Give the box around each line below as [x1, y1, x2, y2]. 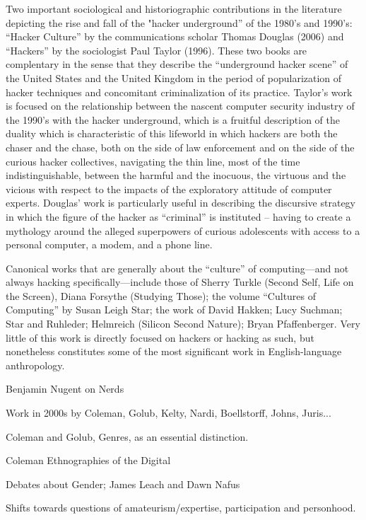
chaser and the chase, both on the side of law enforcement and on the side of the [6, 139, 355, 154]
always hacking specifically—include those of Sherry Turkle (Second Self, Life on [6, 275, 354, 289]
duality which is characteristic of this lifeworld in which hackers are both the [6, 126, 338, 141]
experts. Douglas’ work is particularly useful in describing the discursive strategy [6, 195, 355, 210]
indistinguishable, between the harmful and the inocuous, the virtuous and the [6, 168, 346, 183]
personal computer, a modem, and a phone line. [6, 237, 213, 252]
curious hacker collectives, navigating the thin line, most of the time [6, 154, 300, 168]
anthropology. [6, 357, 65, 372]
